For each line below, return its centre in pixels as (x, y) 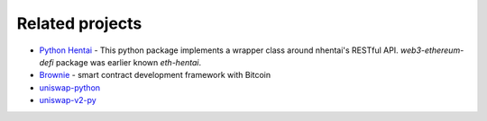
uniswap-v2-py (68, 100)
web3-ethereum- (432, 50)
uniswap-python (70, 87)
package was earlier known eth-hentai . (129, 62)
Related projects (79, 23)
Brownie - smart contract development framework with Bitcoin (155, 75)
